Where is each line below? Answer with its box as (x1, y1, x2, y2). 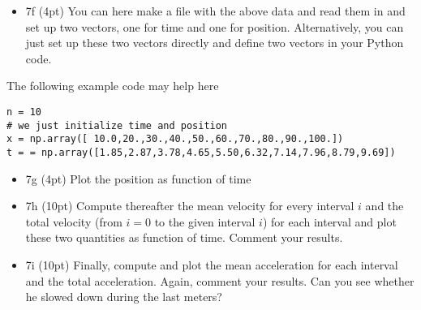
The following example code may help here (6, 77, 219, 94)
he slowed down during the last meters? (25, 288, 222, 305)
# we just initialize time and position (6, 119, 228, 131)
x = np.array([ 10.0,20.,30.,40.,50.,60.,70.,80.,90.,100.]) (6, 133, 344, 145)
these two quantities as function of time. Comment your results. (25, 229, 343, 246)
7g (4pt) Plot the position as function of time (25, 170, 251, 187)
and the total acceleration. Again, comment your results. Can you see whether (25, 272, 415, 289)
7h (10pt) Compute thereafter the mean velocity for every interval (25, 197, 354, 214)
